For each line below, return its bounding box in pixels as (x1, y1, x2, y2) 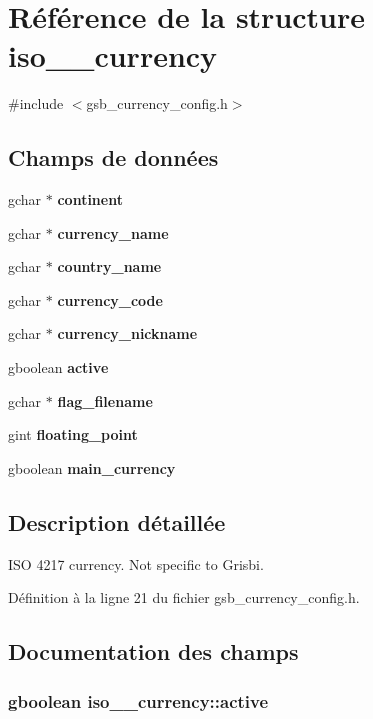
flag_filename (57, 390, 153, 411)
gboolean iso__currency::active (8, 688, 269, 713)
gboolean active (8, 357, 109, 378)
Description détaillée (8, 506, 226, 537)
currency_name (57, 222, 169, 243)
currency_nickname (57, 323, 198, 344)
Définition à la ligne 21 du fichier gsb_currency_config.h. (8, 587, 360, 608)
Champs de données (8, 142, 219, 173)
